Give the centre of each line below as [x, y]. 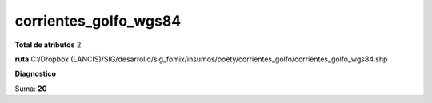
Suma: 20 [31, 89]
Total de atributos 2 [48, 45]
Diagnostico [35, 74]
